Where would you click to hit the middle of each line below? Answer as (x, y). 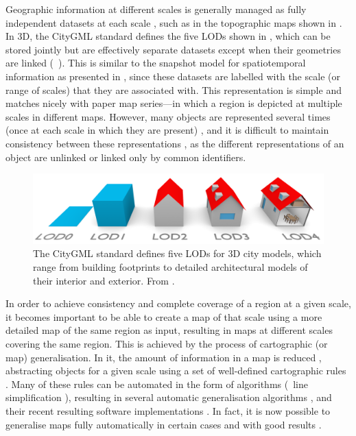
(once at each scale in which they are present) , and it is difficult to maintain (167, 130)
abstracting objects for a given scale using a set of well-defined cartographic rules (176, 371)
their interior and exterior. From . (104, 280)
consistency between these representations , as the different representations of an (175, 143)
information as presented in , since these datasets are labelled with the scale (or (173, 76)
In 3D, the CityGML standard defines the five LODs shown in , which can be (168, 36)
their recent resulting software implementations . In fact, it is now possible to (168, 410)
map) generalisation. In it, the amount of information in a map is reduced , (164, 357)
